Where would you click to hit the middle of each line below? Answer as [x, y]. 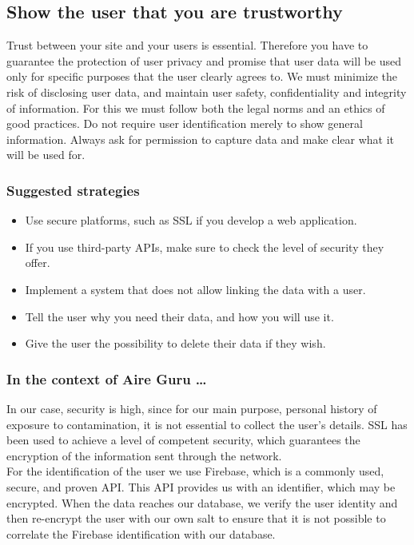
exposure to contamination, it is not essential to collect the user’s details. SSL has [207, 424]
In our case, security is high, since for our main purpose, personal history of [192, 408]
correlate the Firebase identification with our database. [141, 533]
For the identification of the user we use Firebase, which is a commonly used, [195, 471]
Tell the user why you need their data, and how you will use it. [179, 316]
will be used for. [46, 155]
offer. [38, 263]
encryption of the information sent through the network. [144, 455]
